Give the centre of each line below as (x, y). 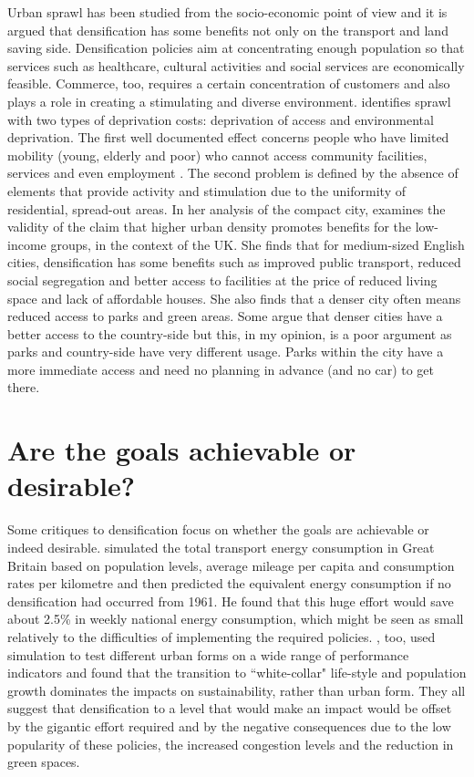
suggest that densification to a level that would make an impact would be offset (230, 708)
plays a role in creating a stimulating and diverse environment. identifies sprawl (229, 101)
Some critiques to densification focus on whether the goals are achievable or (218, 529)
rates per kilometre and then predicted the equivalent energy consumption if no (229, 583)
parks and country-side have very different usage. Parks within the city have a (226, 352)
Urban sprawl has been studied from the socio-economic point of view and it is (227, 12)
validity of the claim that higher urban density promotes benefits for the (209, 227)
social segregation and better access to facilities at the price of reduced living (222, 280)
